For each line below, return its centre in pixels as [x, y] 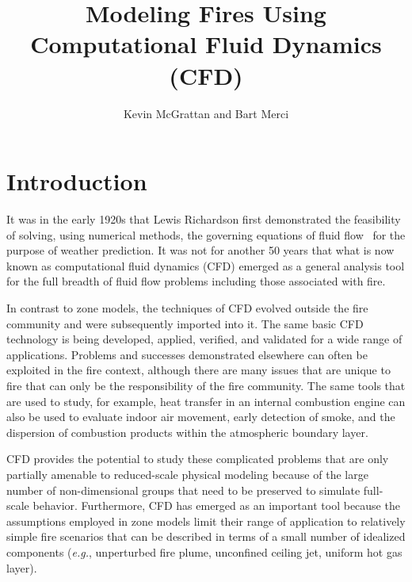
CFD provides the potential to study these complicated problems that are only [198, 459]
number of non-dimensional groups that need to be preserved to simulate [183, 490]
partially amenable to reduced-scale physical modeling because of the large [187, 474]
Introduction [77, 181]
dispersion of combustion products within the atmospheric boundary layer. [187, 432]
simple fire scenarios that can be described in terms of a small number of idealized [206, 536]
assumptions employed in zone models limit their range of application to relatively [206, 521]
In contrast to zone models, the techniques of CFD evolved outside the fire [187, 308]
